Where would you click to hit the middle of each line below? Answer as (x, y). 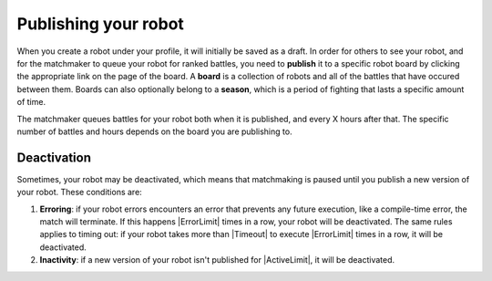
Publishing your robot (100, 24)
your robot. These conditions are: (80, 193)
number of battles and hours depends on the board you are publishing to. (154, 131)
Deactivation (54, 157)
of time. (31, 102)
